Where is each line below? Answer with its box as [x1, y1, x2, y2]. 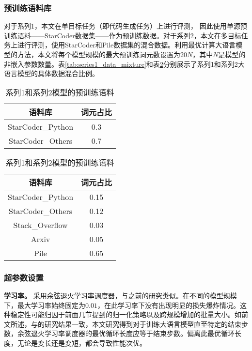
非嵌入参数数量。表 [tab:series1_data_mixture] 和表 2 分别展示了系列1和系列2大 [4, 59, 245, 69]
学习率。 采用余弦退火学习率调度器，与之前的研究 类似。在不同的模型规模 [4, 290, 237, 300]
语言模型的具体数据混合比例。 [4, 68, 99, 78]
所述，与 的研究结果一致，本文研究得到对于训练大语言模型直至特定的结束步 [10, 319, 248, 329]
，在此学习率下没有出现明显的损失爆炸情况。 [97, 300, 240, 310]
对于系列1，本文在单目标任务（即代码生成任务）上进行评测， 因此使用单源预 [4, 21, 247, 31]
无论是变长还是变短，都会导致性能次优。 [17, 337, 146, 348]
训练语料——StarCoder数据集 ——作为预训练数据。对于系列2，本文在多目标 [4, 30, 241, 40]
